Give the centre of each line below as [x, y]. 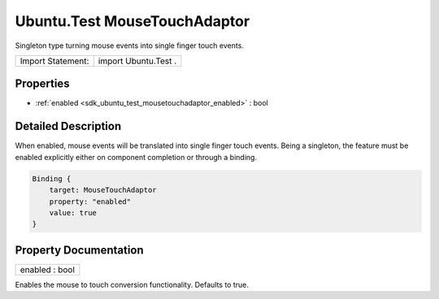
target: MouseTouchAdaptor [103, 190]
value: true [73, 212]
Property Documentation [79, 250]
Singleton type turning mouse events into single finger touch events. [129, 45]
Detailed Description [68, 126]
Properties [42, 84]
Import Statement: [54, 61]
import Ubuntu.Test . [137, 61]
